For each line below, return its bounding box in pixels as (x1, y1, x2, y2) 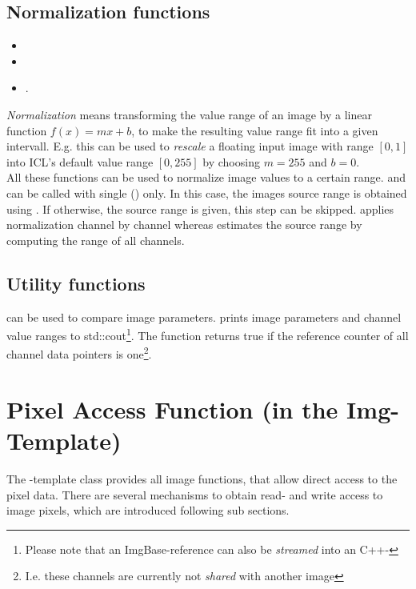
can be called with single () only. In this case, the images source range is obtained (6, 184, 407, 201)
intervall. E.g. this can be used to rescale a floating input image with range (6, 138, 374, 154)
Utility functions (6, 270, 146, 295)
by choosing (202, 153, 260, 170)
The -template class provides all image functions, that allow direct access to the (6, 470, 398, 487)
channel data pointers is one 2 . (6, 343, 152, 363)
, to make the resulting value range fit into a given (131, 122, 378, 138)
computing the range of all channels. (6, 231, 185, 248)
